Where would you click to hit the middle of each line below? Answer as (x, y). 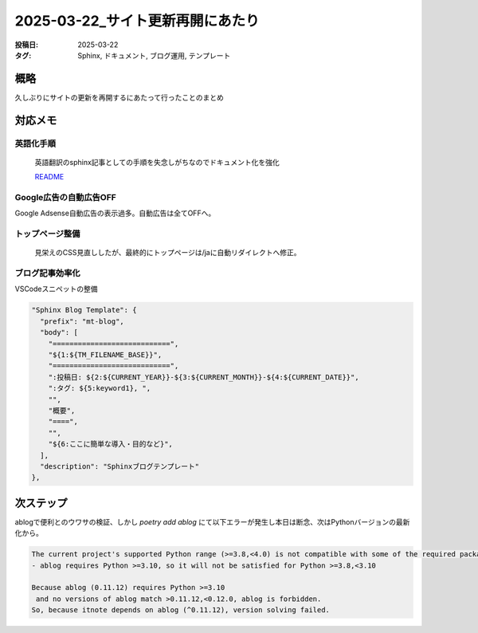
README (49, 177)
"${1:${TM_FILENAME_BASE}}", (105, 354)
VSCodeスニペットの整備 (56, 289)
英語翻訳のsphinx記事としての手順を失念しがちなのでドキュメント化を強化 (157, 162)
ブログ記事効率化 (47, 273)
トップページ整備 (47, 234)
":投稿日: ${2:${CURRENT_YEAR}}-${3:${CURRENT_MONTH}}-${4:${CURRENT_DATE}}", (204, 377)
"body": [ (59, 332)
